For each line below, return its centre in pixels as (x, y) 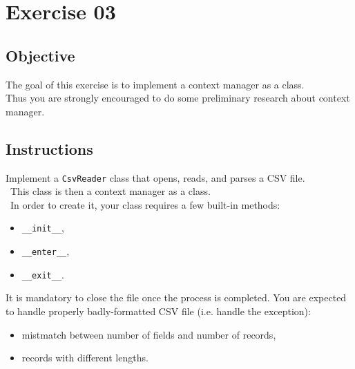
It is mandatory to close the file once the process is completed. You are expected (176, 297)
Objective (40, 55)
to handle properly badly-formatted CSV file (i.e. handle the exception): (158, 311)
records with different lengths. (85, 358)
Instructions (49, 148)
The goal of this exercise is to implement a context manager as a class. (155, 84)
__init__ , (43, 228)
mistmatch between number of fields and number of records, (149, 334)
